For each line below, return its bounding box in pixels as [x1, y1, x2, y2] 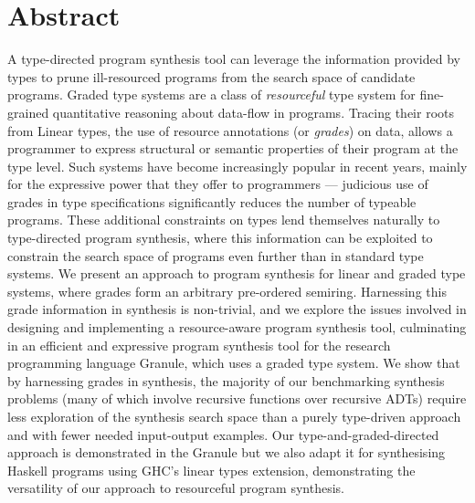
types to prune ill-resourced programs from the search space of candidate [7, 67, 416, 86]
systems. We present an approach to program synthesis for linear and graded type [7, 264, 466, 283]
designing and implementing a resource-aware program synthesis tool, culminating [7, 318, 467, 337]
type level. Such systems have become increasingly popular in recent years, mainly [7, 156, 468, 175]
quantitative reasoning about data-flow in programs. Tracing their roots [52, 102, 455, 121]
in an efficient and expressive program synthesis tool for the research [7, 335, 391, 354]
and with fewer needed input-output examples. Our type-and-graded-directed [7, 424, 439, 444]
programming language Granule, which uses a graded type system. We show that [7, 353, 460, 372]
